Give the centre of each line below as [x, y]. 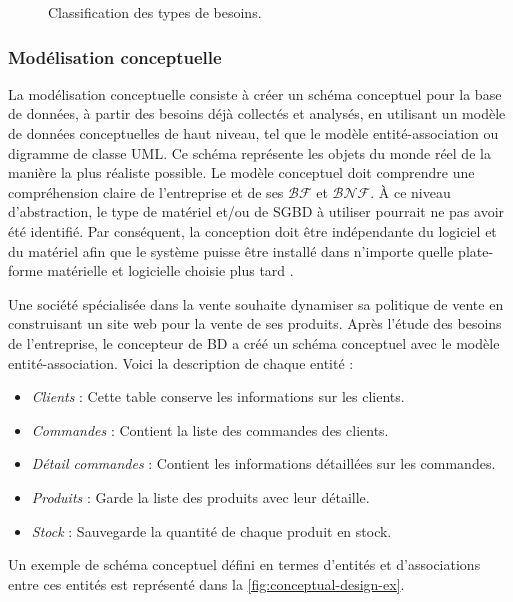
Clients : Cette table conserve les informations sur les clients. [218, 396]
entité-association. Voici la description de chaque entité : [181, 362]
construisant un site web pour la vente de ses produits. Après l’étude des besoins [255, 323]
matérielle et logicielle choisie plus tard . [170, 270]
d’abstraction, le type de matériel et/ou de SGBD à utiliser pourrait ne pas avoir [256, 211]
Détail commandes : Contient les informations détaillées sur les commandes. [263, 463]
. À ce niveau [410, 191]
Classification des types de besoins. [155, 12]
